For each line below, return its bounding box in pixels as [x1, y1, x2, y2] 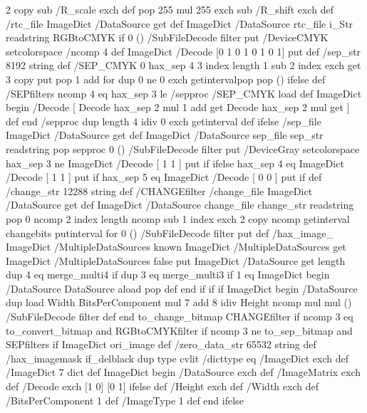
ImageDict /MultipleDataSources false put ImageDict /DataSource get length [6, 253, 346, 268]
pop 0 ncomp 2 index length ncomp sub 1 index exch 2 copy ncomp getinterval [6, 211, 350, 226]
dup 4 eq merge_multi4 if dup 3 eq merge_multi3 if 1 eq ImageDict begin [6, 267, 330, 282]
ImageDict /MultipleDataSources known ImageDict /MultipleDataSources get [6, 239, 346, 254]
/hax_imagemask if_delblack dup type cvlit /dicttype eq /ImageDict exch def [6, 350, 348, 365]
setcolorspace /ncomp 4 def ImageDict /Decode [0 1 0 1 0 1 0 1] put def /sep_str [6, 43, 361, 58]
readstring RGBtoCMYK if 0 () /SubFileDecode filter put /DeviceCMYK [6, 30, 329, 45]
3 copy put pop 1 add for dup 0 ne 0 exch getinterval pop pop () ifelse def [6, 71, 326, 86]
